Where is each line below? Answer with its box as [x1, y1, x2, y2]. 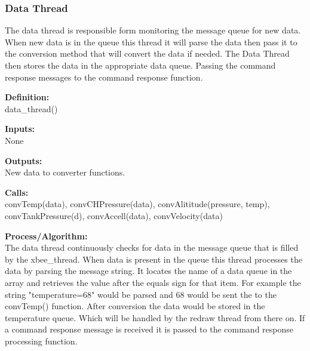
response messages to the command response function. [5, 70, 203, 83]
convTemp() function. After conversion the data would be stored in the [5, 300, 265, 312]
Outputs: [5, 154, 42, 167]
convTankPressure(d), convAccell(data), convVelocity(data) [5, 209, 223, 221]
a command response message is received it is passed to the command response [5, 323, 293, 335]
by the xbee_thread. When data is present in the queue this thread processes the [5, 253, 302, 265]
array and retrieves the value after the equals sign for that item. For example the [5, 276, 301, 288]
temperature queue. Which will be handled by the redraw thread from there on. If [5, 311, 305, 324]
